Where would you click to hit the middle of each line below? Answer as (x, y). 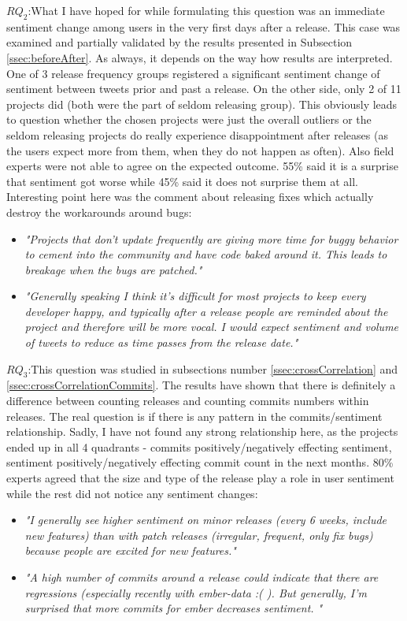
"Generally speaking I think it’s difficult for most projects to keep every (195, 296)
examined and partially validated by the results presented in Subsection (179, 42)
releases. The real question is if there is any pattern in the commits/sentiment (194, 416)
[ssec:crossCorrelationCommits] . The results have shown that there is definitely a (201, 385)
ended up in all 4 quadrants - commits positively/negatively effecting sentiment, (199, 446)
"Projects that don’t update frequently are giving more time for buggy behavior (211, 238)
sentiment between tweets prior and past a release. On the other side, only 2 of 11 (204, 89)
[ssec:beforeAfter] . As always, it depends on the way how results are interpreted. (200, 57)
